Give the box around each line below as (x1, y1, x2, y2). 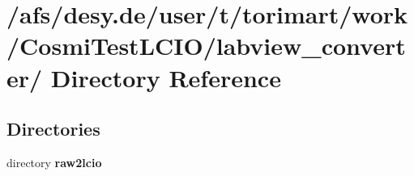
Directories (6, 116, 100, 141)
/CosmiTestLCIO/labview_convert (6, 29, 406, 62)
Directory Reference (50, 61, 281, 94)
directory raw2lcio (6, 153, 102, 170)
